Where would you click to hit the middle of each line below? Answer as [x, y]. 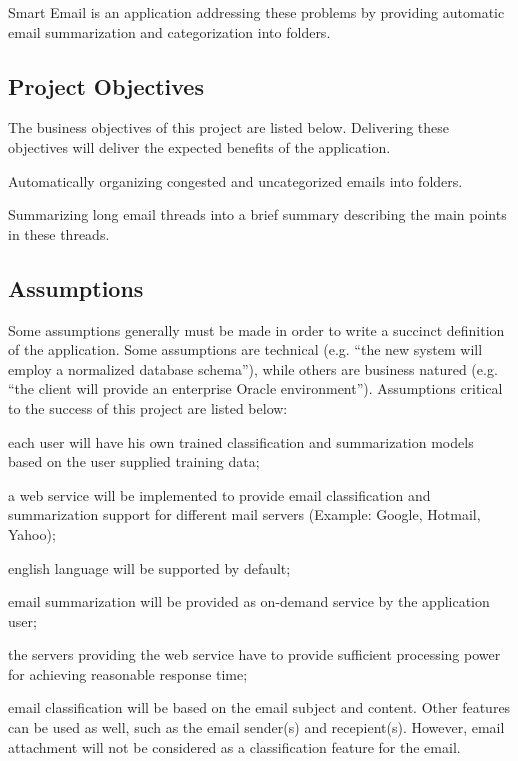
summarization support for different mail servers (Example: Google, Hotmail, [244, 514]
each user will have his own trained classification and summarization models [241, 441]
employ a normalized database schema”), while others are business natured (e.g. [253, 368]
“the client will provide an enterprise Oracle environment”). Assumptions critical [255, 388]
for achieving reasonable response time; [128, 673]
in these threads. [59, 233]
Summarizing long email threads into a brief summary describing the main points [257, 214]
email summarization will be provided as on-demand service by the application [249, 601]
